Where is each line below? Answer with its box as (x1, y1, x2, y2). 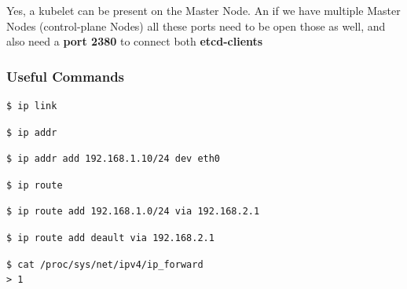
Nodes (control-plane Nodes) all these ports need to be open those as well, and (6, 17, 386, 34)
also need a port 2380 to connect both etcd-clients (6, 33, 263, 49)
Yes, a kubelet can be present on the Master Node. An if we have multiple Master (6, 2, 401, 18)
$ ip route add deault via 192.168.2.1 (6, 232, 214, 243)
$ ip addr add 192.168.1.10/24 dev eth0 (6, 153, 221, 165)
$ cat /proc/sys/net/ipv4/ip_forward (6, 258, 203, 270)
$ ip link (6, 101, 57, 112)
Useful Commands (6, 66, 125, 86)
